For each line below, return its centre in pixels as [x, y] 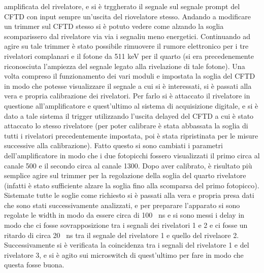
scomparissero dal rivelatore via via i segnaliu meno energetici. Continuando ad [127, 36]
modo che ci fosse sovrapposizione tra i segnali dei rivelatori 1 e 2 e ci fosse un [126, 225]
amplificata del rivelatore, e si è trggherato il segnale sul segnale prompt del [122, 6]
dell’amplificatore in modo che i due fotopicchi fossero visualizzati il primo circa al [132, 155]
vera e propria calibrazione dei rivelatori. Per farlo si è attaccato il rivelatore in [127, 96]
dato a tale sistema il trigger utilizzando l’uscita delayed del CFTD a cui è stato [129, 115]
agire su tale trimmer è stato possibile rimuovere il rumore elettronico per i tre [126, 46]
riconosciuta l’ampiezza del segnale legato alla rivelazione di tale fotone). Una [125, 66]
